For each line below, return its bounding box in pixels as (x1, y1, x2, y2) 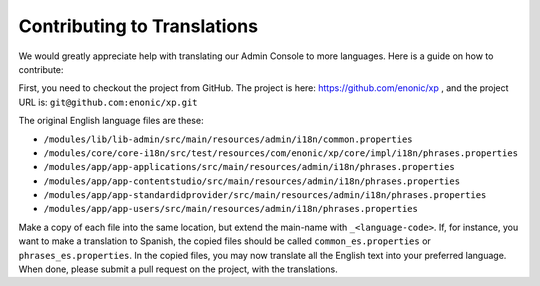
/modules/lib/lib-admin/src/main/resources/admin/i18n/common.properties (43, 133, 414, 145)
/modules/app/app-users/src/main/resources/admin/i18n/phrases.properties (43, 203, 419, 215)
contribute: (18, 63, 64, 75)
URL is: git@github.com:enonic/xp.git (18, 96, 199, 108)
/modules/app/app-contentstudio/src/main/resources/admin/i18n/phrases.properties (43, 175, 460, 187)
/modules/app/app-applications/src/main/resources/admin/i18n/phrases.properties (43, 161, 455, 173)
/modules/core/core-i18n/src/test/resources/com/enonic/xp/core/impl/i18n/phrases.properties (43, 147, 519, 159)
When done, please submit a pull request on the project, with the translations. (18, 263, 339, 275)
